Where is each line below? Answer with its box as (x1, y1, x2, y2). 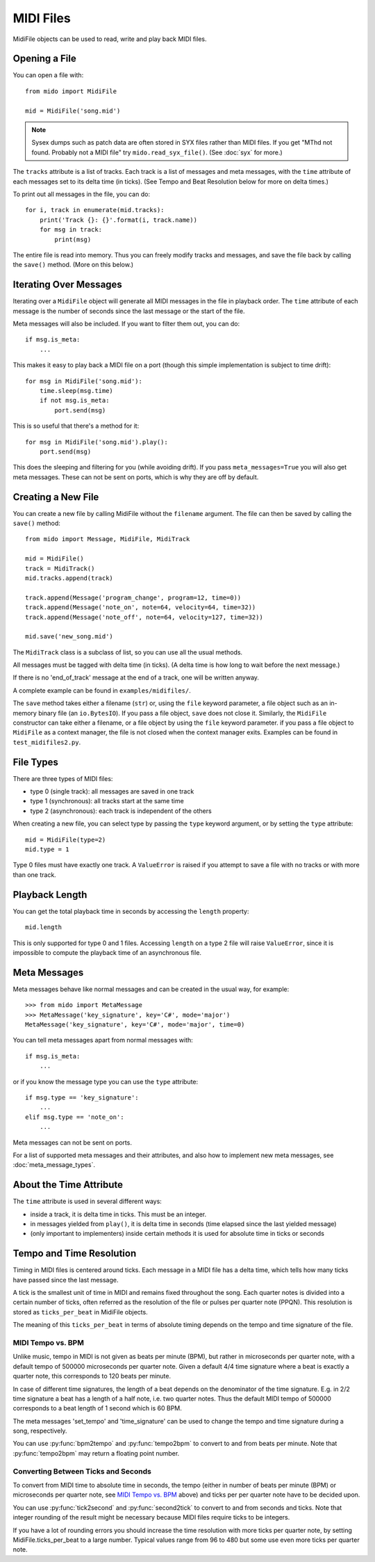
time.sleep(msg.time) (39, 387, 114, 394)
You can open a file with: (12, 71, 84, 79)
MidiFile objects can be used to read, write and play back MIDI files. (12, 35, 207, 43)
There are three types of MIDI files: (12, 774, 113, 782)
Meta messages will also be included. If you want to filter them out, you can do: (12, 320, 240, 328)
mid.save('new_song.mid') (25, 633, 114, 641)
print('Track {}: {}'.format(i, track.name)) (39, 216, 198, 224)
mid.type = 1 (25, 846, 69, 853)
